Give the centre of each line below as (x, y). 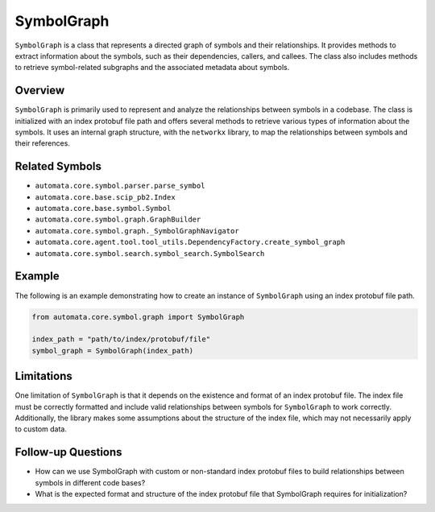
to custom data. (41, 429)
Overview (40, 91)
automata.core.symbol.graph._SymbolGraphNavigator (137, 231)
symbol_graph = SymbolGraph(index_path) (112, 351)
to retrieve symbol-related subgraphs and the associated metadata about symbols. (152, 68)
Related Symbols (58, 166)
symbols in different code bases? (90, 482)
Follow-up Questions (68, 452)
